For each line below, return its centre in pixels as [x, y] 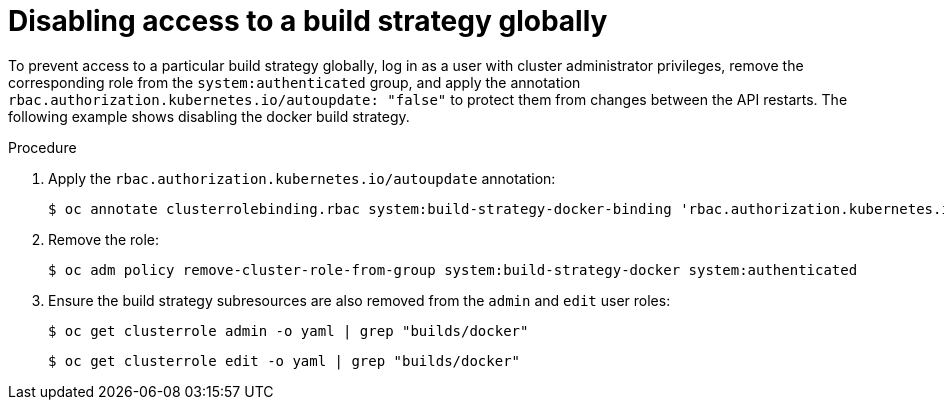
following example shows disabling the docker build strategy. [209, 116]
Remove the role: [104, 239]
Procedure [42, 147]
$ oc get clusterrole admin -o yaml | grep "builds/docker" [288, 330]
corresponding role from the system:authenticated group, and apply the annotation [294, 82]
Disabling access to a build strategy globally [308, 21]
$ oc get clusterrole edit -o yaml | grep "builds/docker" [284, 360]
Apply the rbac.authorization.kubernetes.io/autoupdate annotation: [302, 178]
